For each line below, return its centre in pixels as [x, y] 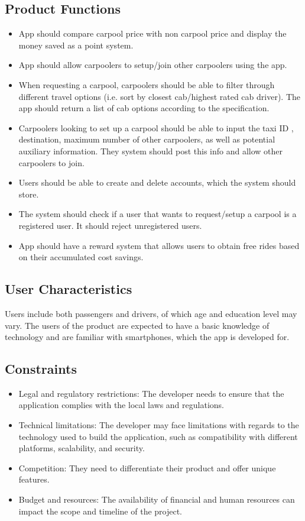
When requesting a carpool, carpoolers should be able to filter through [147, 84]
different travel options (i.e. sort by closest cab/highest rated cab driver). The [160, 96]
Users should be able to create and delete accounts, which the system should [157, 182]
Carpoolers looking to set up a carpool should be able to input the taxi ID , [156, 127]
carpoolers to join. [51, 162]
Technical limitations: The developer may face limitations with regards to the [159, 425]
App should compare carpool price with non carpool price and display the [152, 33]
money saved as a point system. [76, 45]
